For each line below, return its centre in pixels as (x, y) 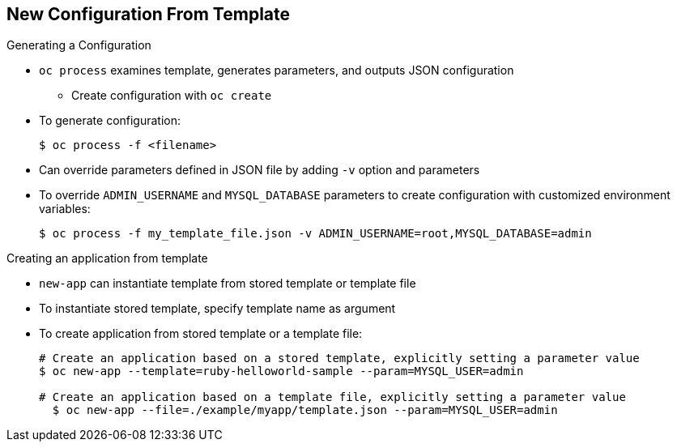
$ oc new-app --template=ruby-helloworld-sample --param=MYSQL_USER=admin (281, 371)
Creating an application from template (107, 258)
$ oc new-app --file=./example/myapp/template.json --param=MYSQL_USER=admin (305, 410)
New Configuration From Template (149, 14)
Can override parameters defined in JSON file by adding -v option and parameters (260, 170)
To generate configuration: (110, 121)
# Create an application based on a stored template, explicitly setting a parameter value (339, 358)
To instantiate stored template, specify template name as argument (217, 309)
